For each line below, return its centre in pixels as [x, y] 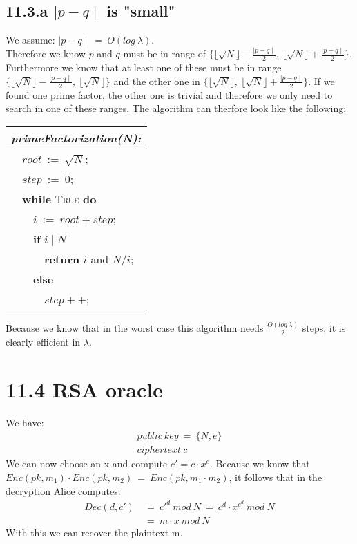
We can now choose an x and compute [87, 463]
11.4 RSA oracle [85, 389]
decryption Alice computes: [63, 490]
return [62, 259]
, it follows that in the [276, 477]
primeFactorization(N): [76, 138]
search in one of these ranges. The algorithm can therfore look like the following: [176, 108]
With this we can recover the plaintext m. [94, 532]
